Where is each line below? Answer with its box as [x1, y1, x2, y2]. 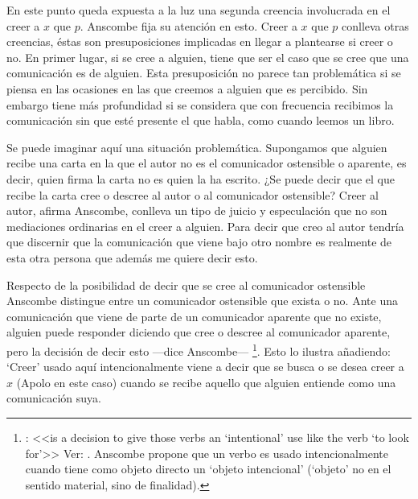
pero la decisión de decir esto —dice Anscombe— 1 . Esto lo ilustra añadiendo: [6, 340, 391, 359]
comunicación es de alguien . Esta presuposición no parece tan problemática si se [6, 64, 401, 81]
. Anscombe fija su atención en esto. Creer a [80, 17, 297, 34]
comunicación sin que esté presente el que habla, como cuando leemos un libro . [6, 112, 395, 129]
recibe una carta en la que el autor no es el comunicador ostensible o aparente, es [6, 155, 407, 171]
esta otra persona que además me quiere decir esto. [6, 249, 258, 266]
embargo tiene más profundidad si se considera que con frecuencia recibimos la [6, 96, 394, 113]
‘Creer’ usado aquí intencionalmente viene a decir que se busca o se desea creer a [6, 358, 404, 375]
